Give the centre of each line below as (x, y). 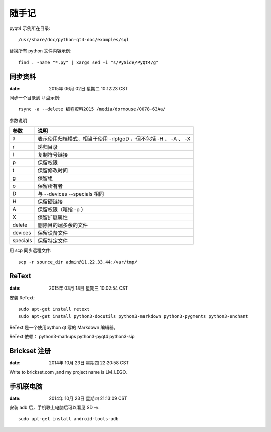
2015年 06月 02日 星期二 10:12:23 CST (89, 88)
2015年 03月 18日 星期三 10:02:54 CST (89, 288)
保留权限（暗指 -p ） (62, 210)
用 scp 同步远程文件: (30, 250)
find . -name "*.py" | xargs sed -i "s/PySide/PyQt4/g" (88, 62)
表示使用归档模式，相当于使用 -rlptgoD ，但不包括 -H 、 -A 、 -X (114, 139)
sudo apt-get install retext (54, 309)
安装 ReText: (22, 297)
